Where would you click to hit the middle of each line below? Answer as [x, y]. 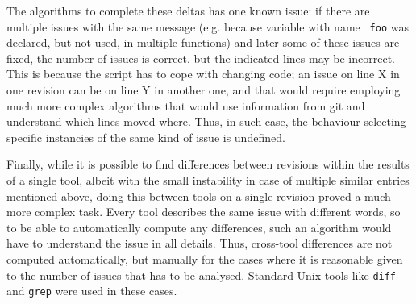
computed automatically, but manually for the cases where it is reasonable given [205, 258]
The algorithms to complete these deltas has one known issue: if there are [188, 10]
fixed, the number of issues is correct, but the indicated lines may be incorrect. [201, 58]
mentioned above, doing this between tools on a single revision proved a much [199, 196]
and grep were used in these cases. [92, 291]
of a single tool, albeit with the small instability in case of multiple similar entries [208, 180]
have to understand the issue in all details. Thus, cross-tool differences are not [200, 243]
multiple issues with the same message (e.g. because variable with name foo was [208, 26]
